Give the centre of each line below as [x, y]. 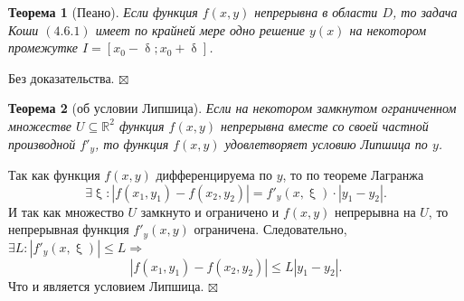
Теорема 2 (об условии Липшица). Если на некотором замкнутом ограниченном [232, 108]
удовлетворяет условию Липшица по [326, 143]
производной [42, 143]
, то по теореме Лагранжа [353, 175]
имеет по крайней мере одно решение [200, 29]
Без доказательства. [62, 77]
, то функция [132, 143]
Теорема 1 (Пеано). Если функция [103, 12]
